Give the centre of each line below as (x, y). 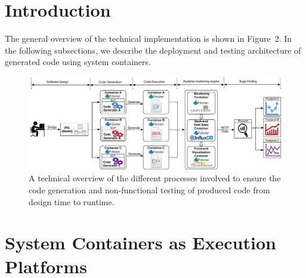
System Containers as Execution (140, 243)
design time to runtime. (72, 201)
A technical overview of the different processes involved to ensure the (155, 178)
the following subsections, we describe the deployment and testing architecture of (153, 50)
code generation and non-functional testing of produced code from (149, 190)
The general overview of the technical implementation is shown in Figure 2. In (149, 38)
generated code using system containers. (78, 62)
